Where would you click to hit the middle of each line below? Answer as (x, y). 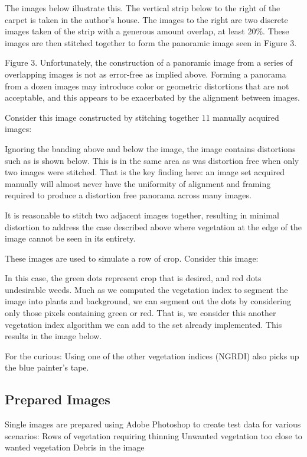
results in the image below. (53, 336)
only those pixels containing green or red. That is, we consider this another (141, 313)
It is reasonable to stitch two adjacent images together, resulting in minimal (142, 215)
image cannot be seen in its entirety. (70, 238)
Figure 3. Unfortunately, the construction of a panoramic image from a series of (149, 62)
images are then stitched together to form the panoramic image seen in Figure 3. (151, 42)
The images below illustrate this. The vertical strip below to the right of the (143, 8)
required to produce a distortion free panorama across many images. (128, 195)
